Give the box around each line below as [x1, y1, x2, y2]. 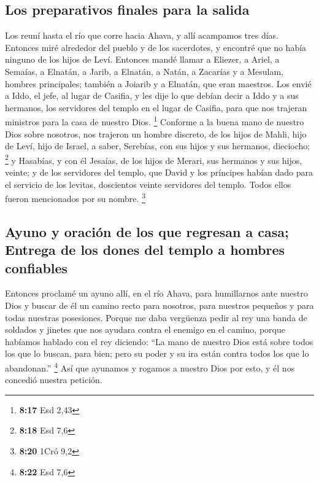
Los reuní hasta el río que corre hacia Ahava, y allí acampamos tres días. [5, 29, 279, 42]
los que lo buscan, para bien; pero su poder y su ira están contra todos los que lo [5, 347, 309, 360]
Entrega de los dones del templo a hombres [5, 240, 285, 259]
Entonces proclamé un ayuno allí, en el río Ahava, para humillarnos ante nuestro [5, 287, 308, 300]
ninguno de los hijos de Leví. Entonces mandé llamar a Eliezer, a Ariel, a [5, 53, 280, 66]
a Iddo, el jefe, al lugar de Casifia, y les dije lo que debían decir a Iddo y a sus [5, 89, 299, 102]
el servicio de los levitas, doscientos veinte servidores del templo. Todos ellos [5, 177, 291, 190]
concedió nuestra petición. [5, 373, 102, 386]
